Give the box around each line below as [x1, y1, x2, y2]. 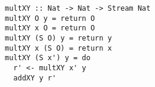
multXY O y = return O [5, 14, 95, 23]
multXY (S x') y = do [5, 54, 91, 63]
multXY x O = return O [5, 24, 95, 33]
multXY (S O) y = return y [5, 33, 112, 42]
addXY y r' [13, 73, 56, 82]
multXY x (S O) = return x [5, 44, 112, 52]
